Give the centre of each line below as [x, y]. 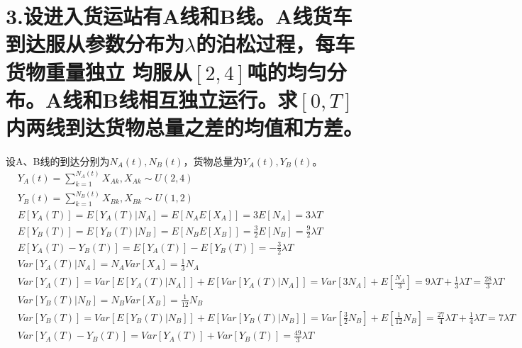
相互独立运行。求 [218, 99]
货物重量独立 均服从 [99, 71]
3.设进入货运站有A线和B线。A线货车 [179, 16]
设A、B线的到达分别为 [58, 161]
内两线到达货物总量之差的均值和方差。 [185, 127]
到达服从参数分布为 [95, 44]
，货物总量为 [213, 161]
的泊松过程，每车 [276, 44]
